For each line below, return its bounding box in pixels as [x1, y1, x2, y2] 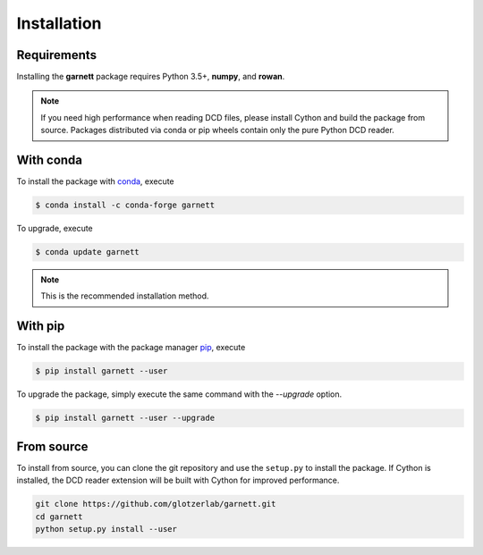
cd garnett [35, 511, 83, 522]
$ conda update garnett [35, 247, 140, 257]
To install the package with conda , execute [16, 176, 174, 187]
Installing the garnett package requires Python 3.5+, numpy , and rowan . [16, 71, 285, 82]
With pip [16, 318, 65, 334]
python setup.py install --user [35, 524, 178, 534]
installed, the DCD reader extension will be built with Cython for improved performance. [16, 475, 340, 486]
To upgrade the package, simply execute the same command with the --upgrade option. [16, 389, 343, 399]
